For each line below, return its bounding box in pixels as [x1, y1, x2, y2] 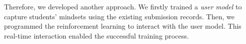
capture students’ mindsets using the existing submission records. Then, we [4, 11, 234, 21]
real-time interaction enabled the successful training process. [4, 30, 189, 41]
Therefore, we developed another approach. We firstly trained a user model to [4, 1, 242, 11]
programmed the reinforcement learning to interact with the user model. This [4, 21, 241, 31]
